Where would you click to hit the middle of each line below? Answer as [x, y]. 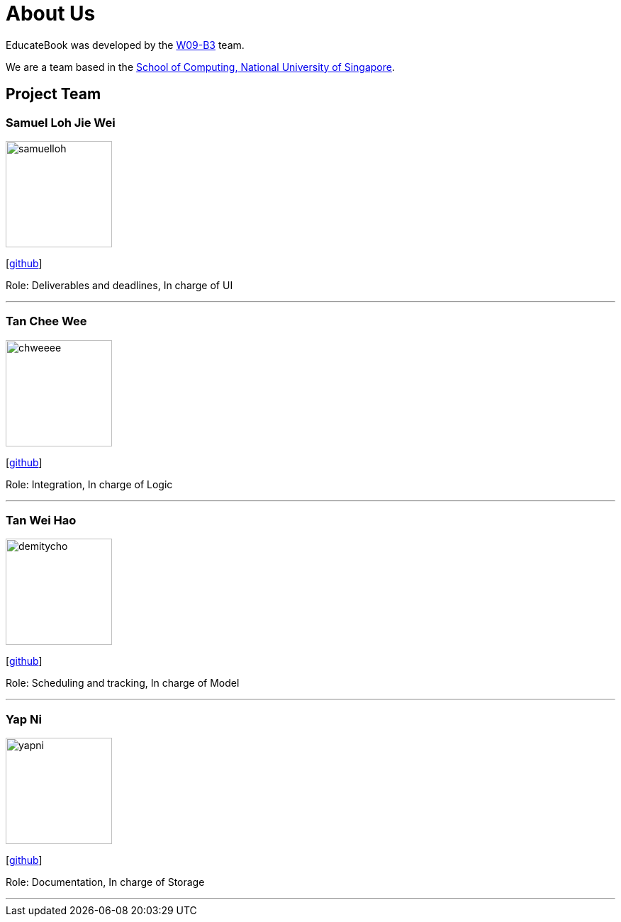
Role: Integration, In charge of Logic [89, 484]
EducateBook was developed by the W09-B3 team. [125, 45]
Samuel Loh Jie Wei [61, 122]
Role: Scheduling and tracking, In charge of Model [123, 683]
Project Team [54, 94]
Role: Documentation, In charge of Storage [105, 882]
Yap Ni [24, 719]
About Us [51, 13]
